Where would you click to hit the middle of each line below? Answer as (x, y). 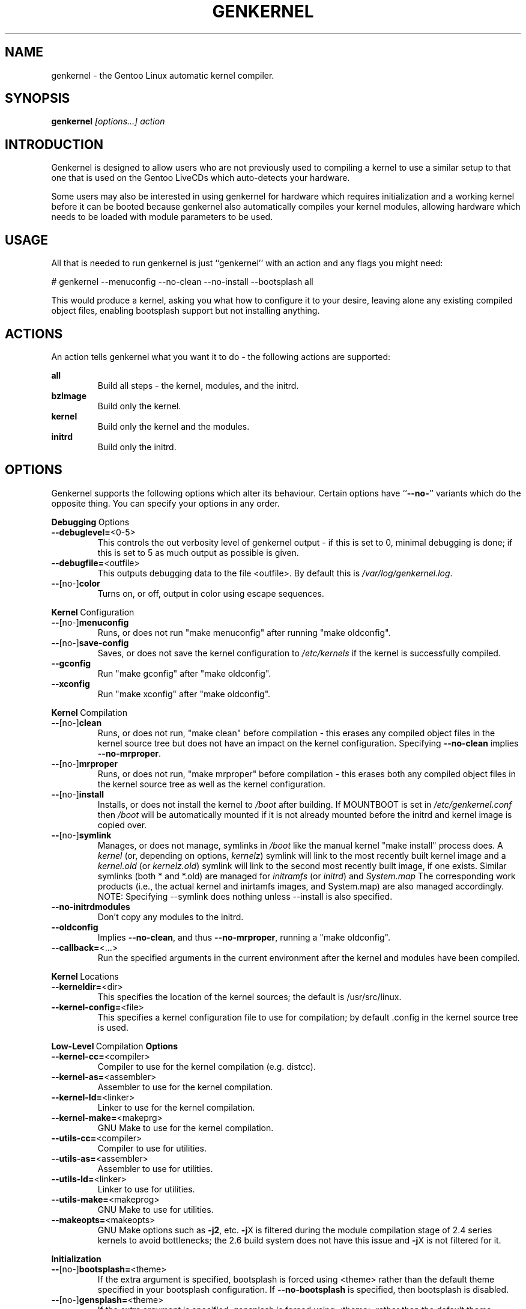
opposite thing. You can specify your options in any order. (165, 503)
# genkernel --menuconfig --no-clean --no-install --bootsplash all (182, 282)
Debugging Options (90, 522)
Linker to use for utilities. (146, 1189)
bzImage (69, 395)
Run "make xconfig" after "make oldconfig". (184, 694)
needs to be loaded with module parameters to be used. (162, 217)
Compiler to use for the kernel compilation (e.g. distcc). (207, 1066)
